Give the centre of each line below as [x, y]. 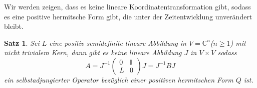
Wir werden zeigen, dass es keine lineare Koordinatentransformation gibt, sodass [127, 6]
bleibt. [14, 26]
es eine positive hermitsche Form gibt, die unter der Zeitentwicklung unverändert [128, 16]
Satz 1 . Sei [22, 43]
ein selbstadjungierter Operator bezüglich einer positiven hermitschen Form [119, 79]
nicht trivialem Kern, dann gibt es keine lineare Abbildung [93, 52]
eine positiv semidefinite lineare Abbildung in [118, 43]
